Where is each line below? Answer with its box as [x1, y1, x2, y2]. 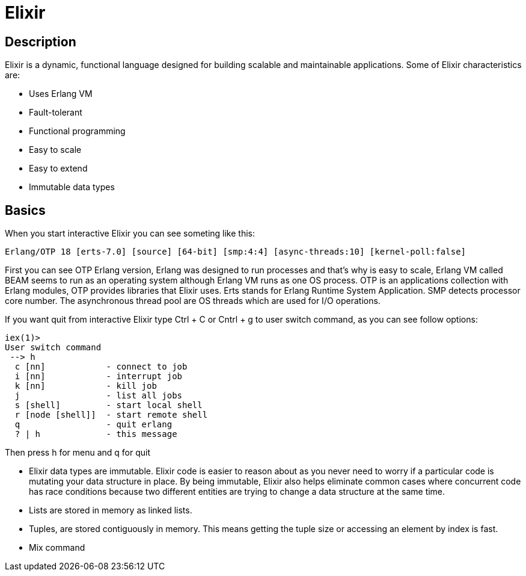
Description [5, 34, 76, 49]
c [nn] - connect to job [14, 362, 188, 372]
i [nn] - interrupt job [14, 371, 183, 382]
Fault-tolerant [29, 107, 82, 118]
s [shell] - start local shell [14, 400, 203, 410]
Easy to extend [29, 163, 88, 174]
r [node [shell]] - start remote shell [14, 410, 208, 420]
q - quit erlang [14, 420, 173, 430]
